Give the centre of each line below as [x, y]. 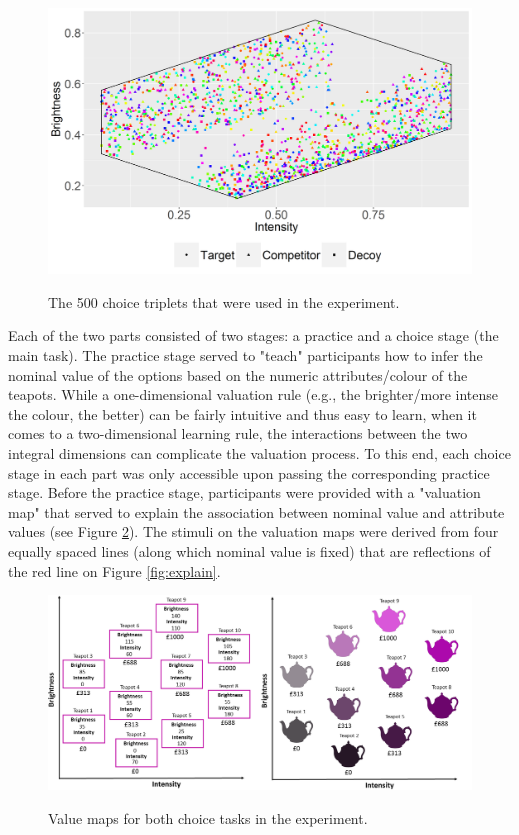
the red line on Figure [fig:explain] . [114, 570]
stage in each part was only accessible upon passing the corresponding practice [249, 472]
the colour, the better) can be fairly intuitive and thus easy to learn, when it [242, 413]
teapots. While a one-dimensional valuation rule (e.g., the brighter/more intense [253, 394]
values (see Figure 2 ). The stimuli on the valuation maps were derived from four [253, 531]
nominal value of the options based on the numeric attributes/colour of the [238, 374]
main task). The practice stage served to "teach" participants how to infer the [245, 355]
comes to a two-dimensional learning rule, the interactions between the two [238, 433]
